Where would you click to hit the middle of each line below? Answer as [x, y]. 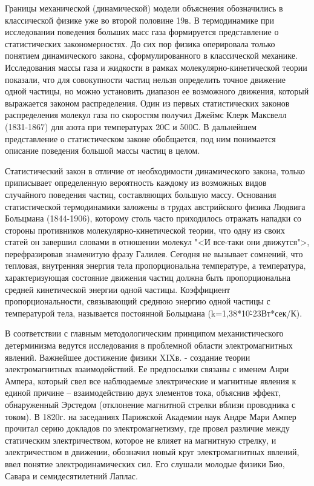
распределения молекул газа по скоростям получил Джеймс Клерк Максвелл [146, 115]
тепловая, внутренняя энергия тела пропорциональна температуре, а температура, [155, 265]
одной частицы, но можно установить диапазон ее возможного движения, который [157, 91]
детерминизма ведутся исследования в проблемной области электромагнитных [149, 345]
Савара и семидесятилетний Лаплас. [71, 475]
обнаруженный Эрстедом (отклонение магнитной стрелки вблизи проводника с [150, 404]
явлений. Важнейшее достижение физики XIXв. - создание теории [128, 357]
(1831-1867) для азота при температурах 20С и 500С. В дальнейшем [131, 126]
